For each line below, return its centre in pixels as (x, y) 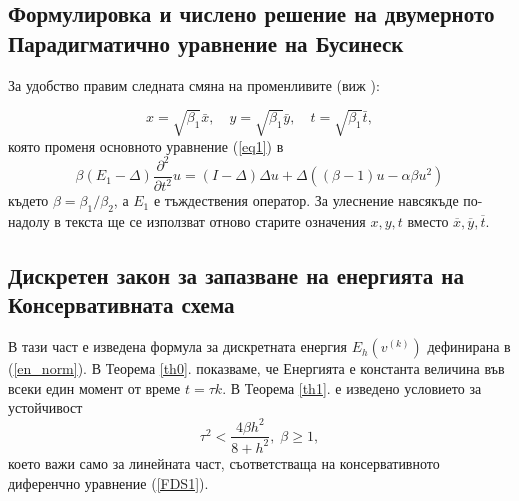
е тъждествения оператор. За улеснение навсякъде (306, 200)
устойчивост (45, 407)
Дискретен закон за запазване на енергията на (236, 275)
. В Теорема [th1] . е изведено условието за (352, 387)
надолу (29, 221)
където (28, 200)
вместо (428, 221)
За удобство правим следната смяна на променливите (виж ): (194, 84)
